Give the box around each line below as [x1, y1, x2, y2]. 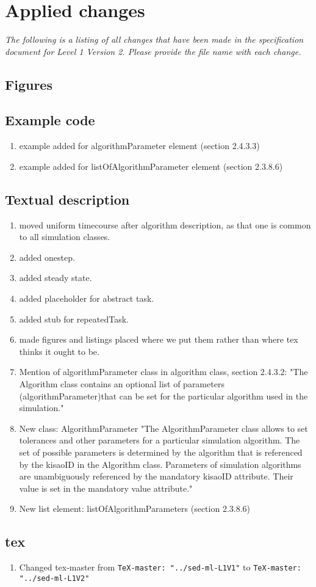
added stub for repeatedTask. [19, 312, 129, 325]
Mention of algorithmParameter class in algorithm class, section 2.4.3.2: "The [19, 365, 308, 378]
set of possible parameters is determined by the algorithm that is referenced [19, 446, 303, 458]
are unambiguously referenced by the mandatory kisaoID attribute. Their [19, 470, 293, 483]
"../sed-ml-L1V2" [19, 574, 90, 583]
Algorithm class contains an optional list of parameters [19, 377, 224, 390]
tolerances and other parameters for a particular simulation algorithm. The [19, 434, 300, 447]
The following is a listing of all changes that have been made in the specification [5, 33, 304, 46]
